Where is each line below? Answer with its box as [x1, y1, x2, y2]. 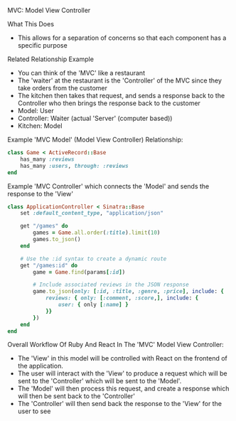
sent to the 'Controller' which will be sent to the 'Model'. [17, 377, 182, 385]
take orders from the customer [17, 84, 108, 92]
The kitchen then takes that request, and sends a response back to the [17, 92, 225, 100]
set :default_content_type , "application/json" [20, 210, 163, 217]
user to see [17, 407, 51, 415]
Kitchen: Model [17, 122, 63, 130]
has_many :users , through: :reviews [20, 162, 129, 169]
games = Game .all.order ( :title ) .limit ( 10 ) [33, 229, 161, 237]
